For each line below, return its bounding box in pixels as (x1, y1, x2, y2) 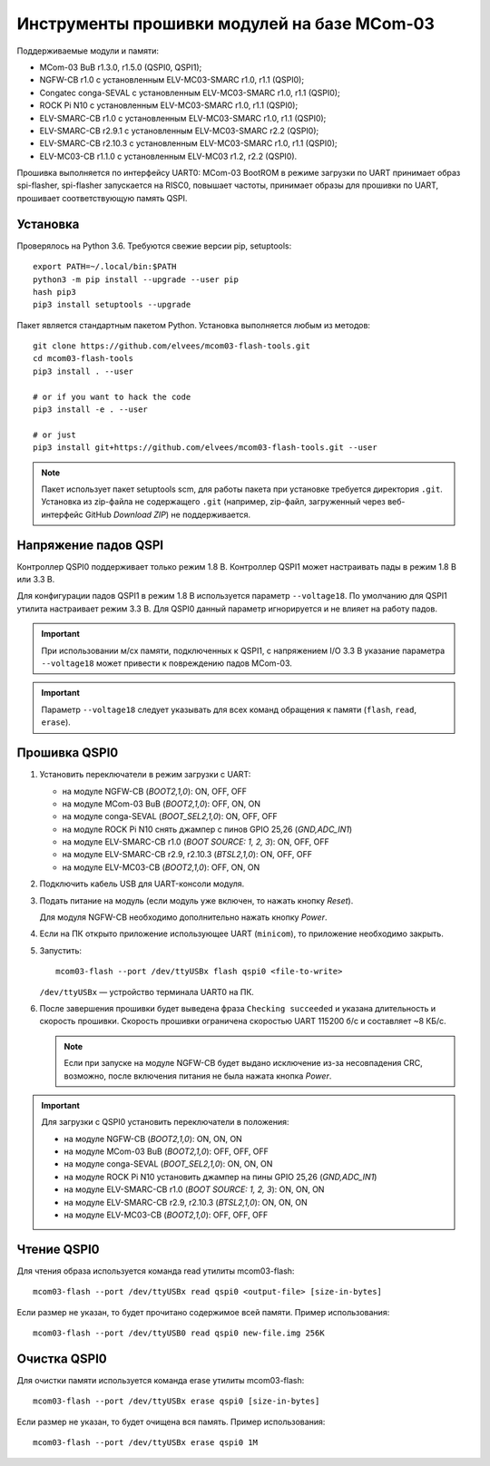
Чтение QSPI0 (16, 1241, 100, 1256)
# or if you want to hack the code (33, 391, 191, 402)
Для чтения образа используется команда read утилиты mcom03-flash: (16, 1266, 295, 1276)
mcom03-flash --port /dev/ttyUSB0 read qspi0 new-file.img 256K (33, 1328, 326, 1338)
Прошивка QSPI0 (16, 745, 119, 761)
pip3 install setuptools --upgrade (33, 299, 191, 310)
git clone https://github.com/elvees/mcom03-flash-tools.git (33, 341, 310, 351)
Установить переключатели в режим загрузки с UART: (39, 769, 251, 780)
